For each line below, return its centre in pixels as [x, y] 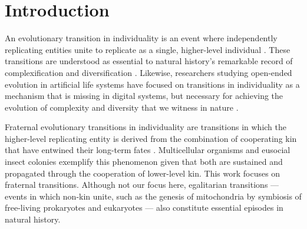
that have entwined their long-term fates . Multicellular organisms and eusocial [148, 150]
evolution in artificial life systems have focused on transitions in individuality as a [152, 84]
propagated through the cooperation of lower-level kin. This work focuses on [143, 173]
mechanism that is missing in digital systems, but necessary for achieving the [144, 96]
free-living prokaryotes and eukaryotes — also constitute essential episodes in [144, 208]
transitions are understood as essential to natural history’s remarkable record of [149, 61]
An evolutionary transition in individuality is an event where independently [141, 38]
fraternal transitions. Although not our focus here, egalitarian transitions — [142, 185]
